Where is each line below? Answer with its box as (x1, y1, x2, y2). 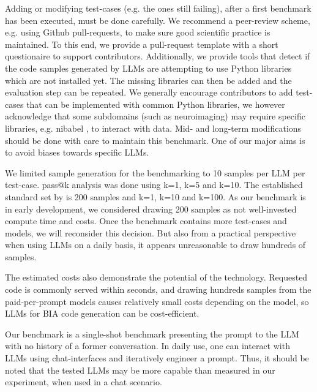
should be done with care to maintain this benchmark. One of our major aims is (5, 134, 305, 146)
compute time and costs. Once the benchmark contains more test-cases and (5, 214, 287, 227)
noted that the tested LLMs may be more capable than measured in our (5, 363, 275, 376)
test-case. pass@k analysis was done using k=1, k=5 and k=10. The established (5, 178, 303, 191)
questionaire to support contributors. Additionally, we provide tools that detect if (5, 50, 310, 62)
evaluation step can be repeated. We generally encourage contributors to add (5, 86, 293, 99)
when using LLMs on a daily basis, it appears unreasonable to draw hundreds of (5, 238, 306, 251)
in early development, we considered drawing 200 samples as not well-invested (5, 202, 297, 215)
